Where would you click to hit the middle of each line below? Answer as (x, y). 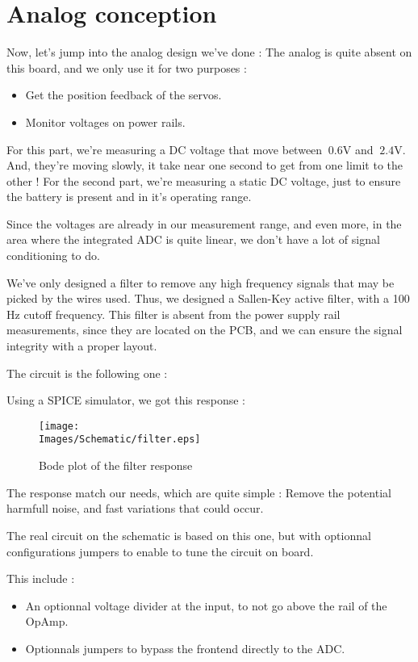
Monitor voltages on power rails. (105, 122)
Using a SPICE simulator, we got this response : (126, 400)
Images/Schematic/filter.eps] (120, 440)
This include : (41, 578)
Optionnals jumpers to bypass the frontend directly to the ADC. (185, 648)
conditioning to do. (53, 256)
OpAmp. (47, 621)
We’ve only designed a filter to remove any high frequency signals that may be (201, 282)
